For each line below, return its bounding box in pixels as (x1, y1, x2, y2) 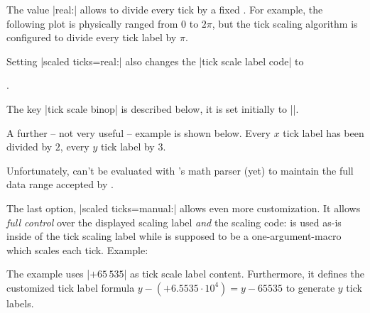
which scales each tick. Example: (6, 242, 148, 257)
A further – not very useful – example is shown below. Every (6, 125, 271, 140)
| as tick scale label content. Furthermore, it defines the (124, 266, 364, 281)
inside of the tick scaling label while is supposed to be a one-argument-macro (6, 229, 342, 243)
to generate (285, 280, 335, 295)
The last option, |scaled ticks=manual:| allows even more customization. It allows (6, 200, 361, 215)
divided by (6, 139, 53, 154)
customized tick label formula (6, 280, 135, 295)
